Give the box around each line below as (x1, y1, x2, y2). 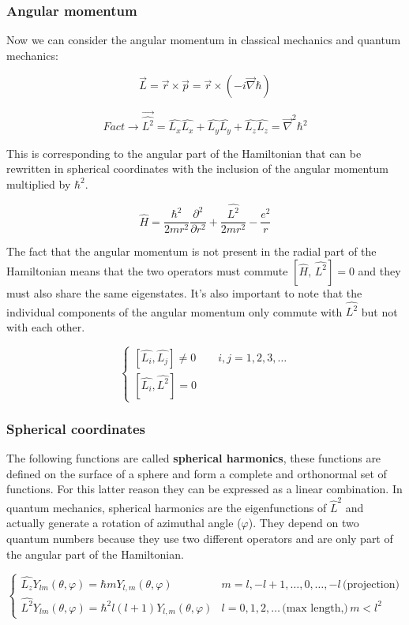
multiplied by (6, 175, 71, 192)
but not (361, 303, 398, 320)
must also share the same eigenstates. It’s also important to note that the (6, 284, 362, 301)
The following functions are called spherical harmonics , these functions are (6, 450, 381, 466)
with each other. (6, 318, 85, 335)
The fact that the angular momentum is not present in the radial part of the (6, 243, 377, 260)
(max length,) (282, 602, 348, 614)
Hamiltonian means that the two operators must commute (6, 262, 288, 279)
